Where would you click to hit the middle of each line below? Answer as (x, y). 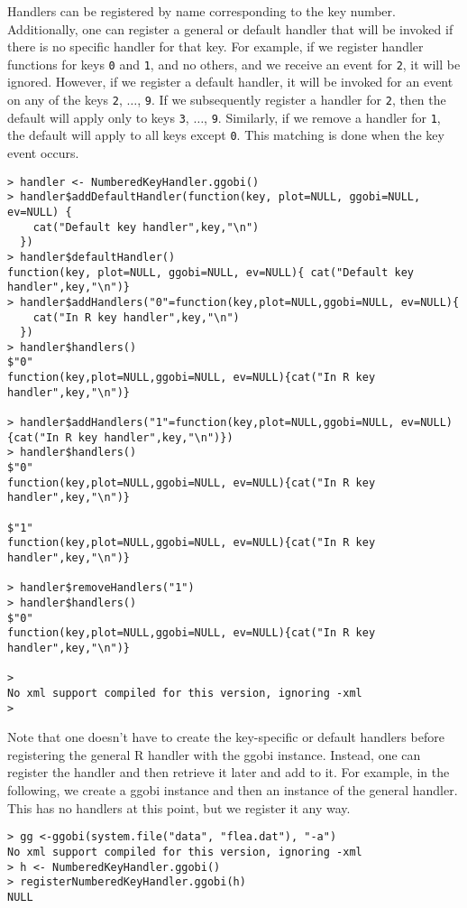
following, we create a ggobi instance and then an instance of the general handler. (233, 790)
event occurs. (43, 153)
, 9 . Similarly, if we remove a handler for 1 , (322, 117)
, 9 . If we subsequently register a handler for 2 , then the (292, 100)
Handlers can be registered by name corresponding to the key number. (201, 11)
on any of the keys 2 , (65, 100)
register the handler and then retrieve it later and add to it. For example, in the (229, 772)
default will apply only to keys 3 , (98, 117)
